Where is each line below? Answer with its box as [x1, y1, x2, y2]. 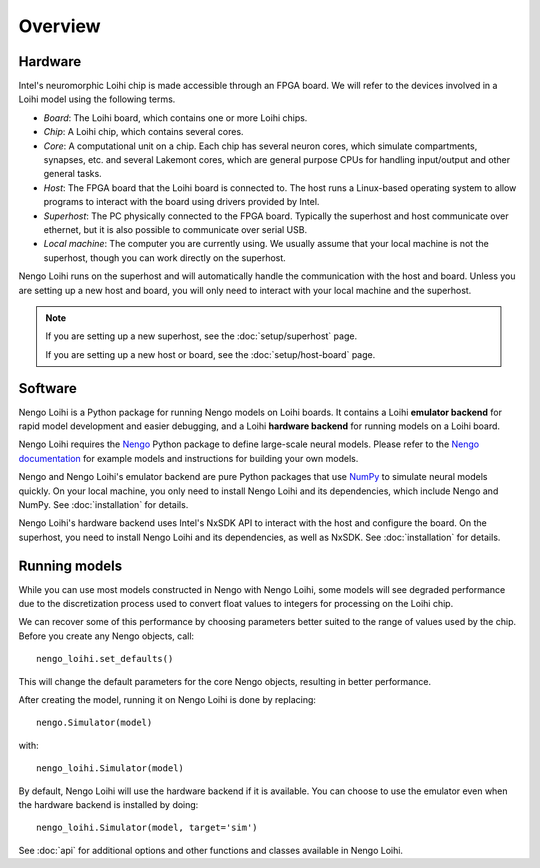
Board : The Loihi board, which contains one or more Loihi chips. [43, 111, 308, 124]
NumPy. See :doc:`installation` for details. [18, 498, 189, 510]
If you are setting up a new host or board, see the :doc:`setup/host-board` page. [45, 348, 376, 360]
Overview [18, 15, 101, 37]
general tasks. [43, 168, 102, 180]
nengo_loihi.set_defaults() [36, 653, 174, 665]
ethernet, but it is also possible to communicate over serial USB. [43, 223, 308, 235]
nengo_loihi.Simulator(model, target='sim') [36, 822, 259, 834]
